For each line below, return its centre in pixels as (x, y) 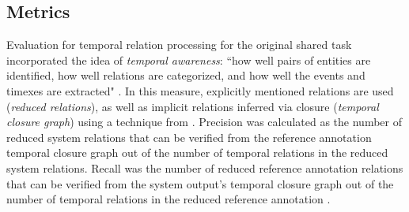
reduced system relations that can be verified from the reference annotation (189, 137)
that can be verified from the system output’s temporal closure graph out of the (200, 183)
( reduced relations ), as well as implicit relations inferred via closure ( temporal (193, 106)
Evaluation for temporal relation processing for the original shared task (179, 45)
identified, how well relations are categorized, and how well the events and (186, 75)
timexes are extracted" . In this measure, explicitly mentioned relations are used (200, 90)
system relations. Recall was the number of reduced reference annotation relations (205, 167)
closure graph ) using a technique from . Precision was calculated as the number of (204, 122)
